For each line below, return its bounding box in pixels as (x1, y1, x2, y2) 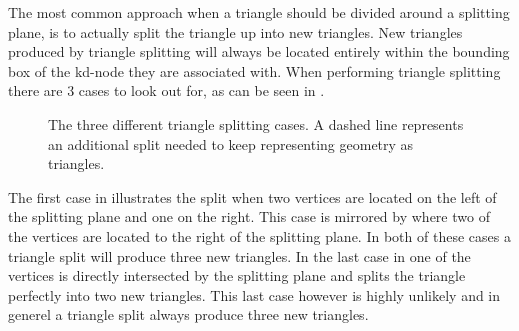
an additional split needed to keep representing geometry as (48, 133, 414, 154)
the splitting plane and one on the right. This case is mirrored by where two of (8, 206, 490, 227)
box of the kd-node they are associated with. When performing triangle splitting (8, 60, 501, 81)
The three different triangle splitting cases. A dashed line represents (48, 113, 464, 134)
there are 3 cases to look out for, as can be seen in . (8, 80, 325, 101)
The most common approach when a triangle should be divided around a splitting (8, 2, 510, 22)
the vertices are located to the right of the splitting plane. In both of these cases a (8, 225, 511, 246)
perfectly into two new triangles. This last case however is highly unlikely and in (8, 284, 501, 305)
